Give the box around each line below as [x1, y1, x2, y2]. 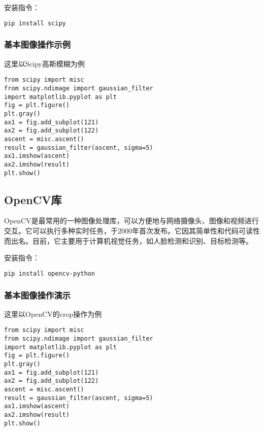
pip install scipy [4, 19, 66, 27]
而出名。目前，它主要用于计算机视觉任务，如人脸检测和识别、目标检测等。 [4, 235, 253, 246]
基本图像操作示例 [4, 38, 71, 51]
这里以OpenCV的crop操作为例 [4, 308, 102, 319]
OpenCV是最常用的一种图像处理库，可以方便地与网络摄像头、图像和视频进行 [4, 215, 259, 226]
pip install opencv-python [4, 270, 95, 277]
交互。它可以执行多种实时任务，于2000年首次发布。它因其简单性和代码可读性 [4, 225, 260, 236]
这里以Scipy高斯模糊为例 [4, 58, 85, 69]
